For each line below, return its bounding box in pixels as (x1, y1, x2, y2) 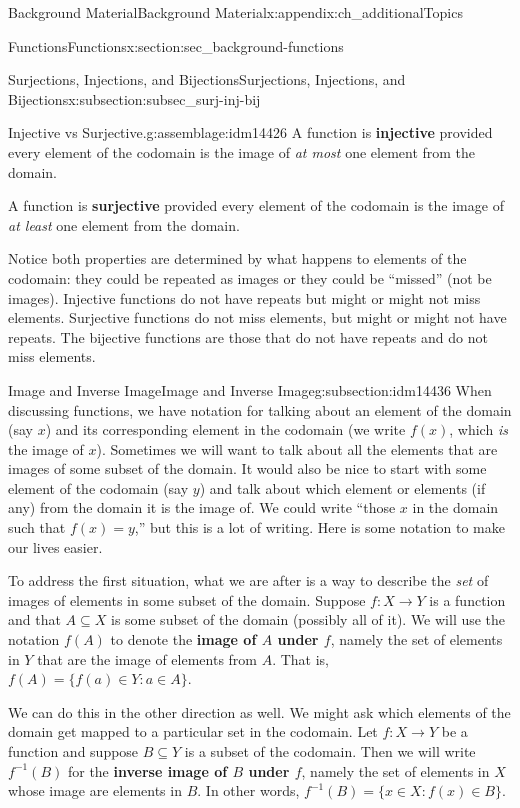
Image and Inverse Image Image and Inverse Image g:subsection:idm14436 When (8, 379, 492, 400)
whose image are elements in (8, 780, 182, 801)
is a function (429, 589, 506, 610)
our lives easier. (8, 536, 103, 557)
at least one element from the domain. (8, 214, 240, 235)
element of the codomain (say (8, 477, 189, 498)
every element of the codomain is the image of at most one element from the (8, 141, 476, 162)
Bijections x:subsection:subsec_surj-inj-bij (8, 88, 261, 109)
